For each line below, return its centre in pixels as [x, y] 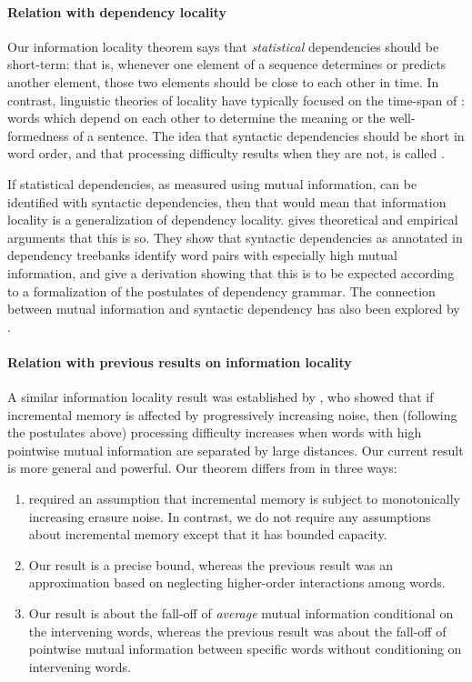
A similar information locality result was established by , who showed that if [221, 397]
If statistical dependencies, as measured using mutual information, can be [212, 183]
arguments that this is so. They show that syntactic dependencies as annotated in [235, 237]
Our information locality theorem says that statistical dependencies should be [223, 46]
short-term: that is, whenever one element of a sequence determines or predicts [227, 64]
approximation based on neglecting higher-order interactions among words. [237, 582]
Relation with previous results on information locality [180, 361]
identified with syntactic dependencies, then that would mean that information [227, 201]
